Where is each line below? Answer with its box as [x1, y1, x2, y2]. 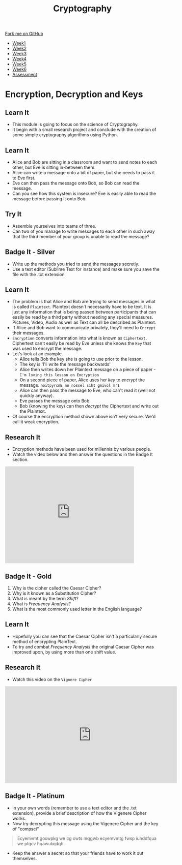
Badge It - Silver [5, 248, 55, 256]
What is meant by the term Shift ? [12, 596, 78, 602]
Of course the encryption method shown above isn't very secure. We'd [12, 414, 156, 420]
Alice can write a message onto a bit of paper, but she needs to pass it [12, 170, 155, 175]
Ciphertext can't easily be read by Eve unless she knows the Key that [12, 340, 151, 346]
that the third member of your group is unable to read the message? [12, 233, 150, 239]
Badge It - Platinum [5, 792, 65, 800]
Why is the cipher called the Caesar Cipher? [12, 585, 102, 591]
